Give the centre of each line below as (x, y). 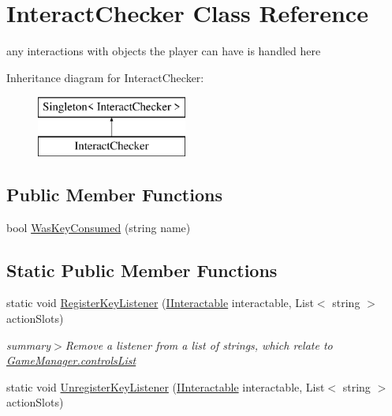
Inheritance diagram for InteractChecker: (105, 77)
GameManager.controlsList (71, 360)
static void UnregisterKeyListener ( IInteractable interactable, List (166, 386)
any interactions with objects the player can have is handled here (164, 51)
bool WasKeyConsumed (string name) (99, 227)
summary (29, 345)
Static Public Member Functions (142, 270)
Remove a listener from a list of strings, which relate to (199, 345)
